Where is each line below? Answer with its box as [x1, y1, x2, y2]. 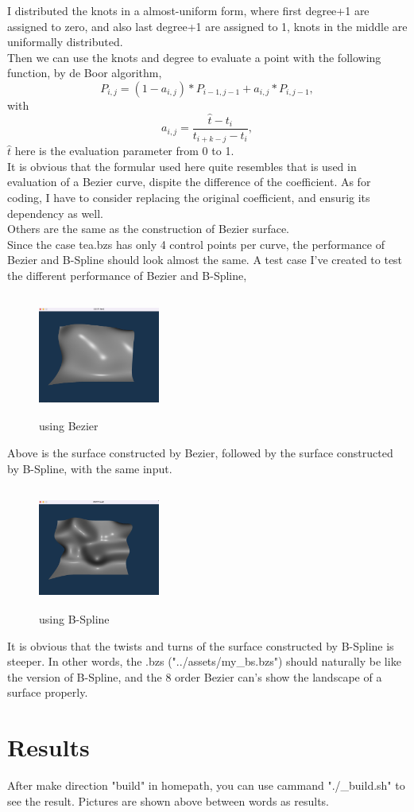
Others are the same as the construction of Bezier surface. [7, 220, 289, 237]
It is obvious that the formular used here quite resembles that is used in [7, 157, 357, 174]
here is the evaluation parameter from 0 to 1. [14, 142, 234, 159]
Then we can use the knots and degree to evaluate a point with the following [7, 49, 381, 65]
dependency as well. [7, 204, 104, 221]
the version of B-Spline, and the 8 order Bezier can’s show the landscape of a [7, 668, 382, 685]
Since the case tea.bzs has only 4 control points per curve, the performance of [7, 235, 385, 252]
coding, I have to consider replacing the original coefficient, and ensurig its [7, 189, 370, 206]
